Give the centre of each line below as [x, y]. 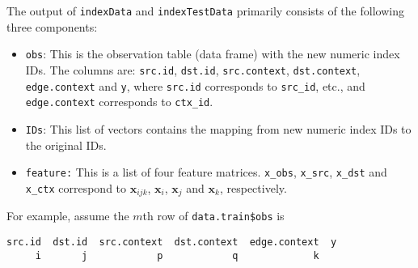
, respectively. [253, 187]
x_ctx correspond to [76, 187]
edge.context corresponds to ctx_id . [119, 102]
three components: [52, 26]
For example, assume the [68, 216]
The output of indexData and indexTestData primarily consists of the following [205, 11]
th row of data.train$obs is [213, 216]
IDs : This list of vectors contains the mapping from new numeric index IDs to [218, 128]
